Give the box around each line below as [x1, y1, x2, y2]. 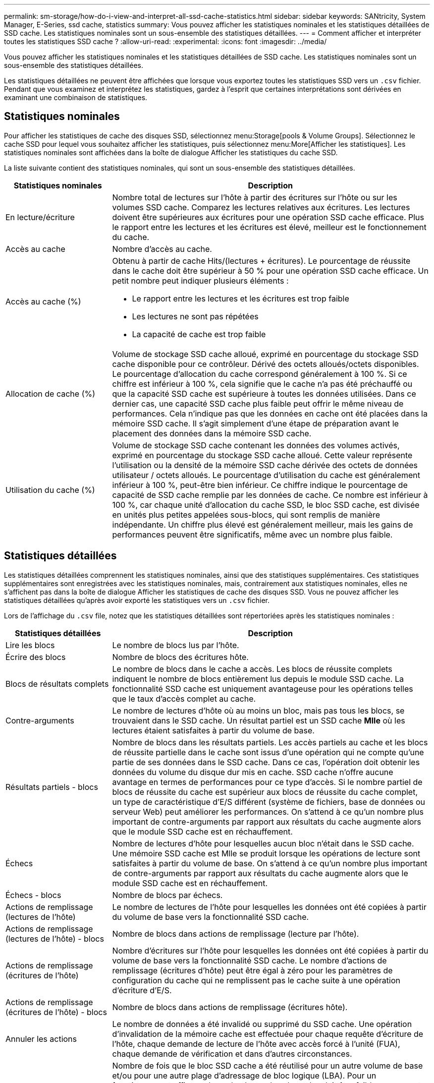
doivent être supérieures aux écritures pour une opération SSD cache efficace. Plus [112, 212, 425, 222]
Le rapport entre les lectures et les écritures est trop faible [132, 293, 349, 303]
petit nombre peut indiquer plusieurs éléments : [112, 275, 289, 286]
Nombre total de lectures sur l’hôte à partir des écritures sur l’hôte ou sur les [112, 192, 397, 202]
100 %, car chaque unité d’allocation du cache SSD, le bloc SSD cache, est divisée [112, 499, 420, 510]
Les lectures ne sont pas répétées [132, 311, 259, 321]
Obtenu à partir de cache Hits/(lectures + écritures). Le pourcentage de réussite [112, 255, 411, 266]
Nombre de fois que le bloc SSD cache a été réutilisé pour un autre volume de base [112, 1060, 423, 1071]
